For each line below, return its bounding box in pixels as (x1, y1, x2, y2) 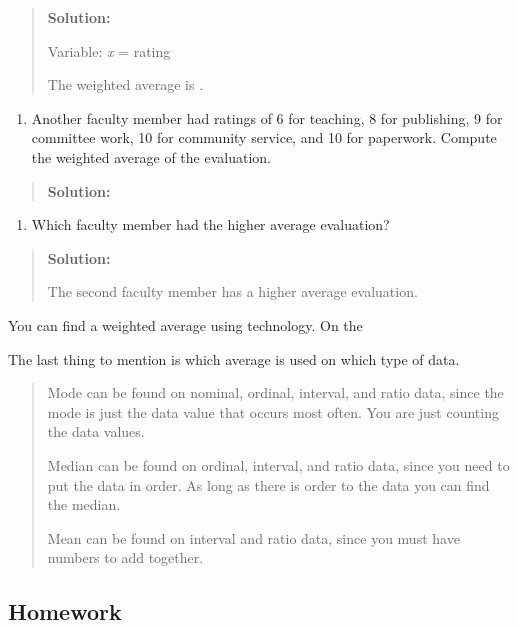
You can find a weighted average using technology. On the (8, 314, 363, 335)
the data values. (47, 421, 145, 442)
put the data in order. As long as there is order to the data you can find (47, 474, 490, 495)
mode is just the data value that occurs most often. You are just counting (47, 401, 499, 422)
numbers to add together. (47, 547, 204, 568)
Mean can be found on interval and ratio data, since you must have (47, 527, 460, 548)
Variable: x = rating (47, 40, 171, 61)
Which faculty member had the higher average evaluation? (31, 214, 390, 235)
